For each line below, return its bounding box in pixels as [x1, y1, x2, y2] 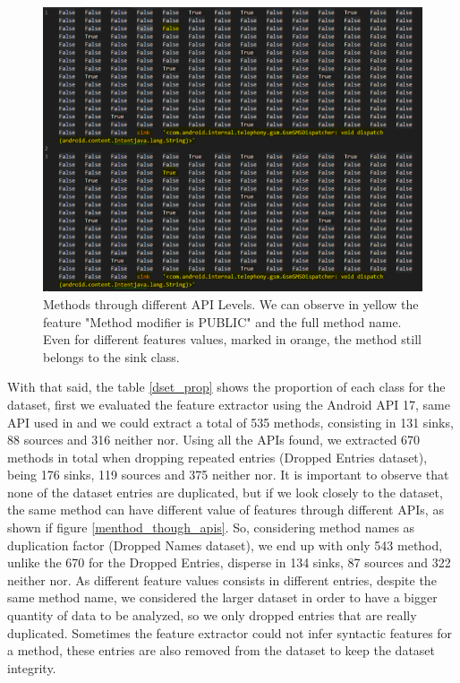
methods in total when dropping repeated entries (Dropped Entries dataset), [7, 447, 428, 466]
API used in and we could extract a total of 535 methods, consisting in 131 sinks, [7, 412, 454, 431]
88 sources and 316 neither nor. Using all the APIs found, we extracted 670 [7, 430, 421, 449]
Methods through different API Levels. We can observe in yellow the [43, 294, 419, 313]
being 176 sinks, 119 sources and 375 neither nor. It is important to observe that [7, 465, 449, 484]
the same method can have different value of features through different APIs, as [7, 500, 444, 519]
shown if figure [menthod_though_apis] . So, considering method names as [7, 518, 415, 537]
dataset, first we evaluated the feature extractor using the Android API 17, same [7, 394, 450, 413]
